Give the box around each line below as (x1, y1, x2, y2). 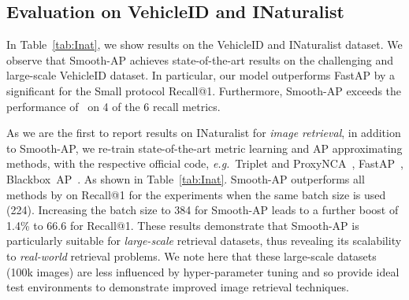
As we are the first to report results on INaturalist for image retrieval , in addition (6, 124, 401, 141)
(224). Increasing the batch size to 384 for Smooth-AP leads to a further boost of (6, 202, 399, 218)
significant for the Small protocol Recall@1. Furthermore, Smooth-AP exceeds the (6, 82, 402, 98)
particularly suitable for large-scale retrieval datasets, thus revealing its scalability (6, 232, 402, 249)
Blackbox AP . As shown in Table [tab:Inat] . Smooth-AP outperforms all (6, 170, 365, 187)
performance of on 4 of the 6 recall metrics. (6, 98, 221, 114)
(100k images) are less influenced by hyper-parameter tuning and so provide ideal (6, 263, 400, 280)
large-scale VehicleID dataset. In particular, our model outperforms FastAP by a (6, 67, 396, 83)
